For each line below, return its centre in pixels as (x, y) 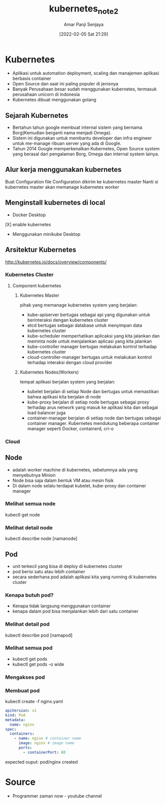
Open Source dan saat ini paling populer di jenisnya (65, 84)
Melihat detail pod (27, 624)
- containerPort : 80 (44, 752)
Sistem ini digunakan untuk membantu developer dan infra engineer (82, 138)
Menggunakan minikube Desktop (46, 234)
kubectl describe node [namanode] (41, 539)
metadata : (15, 720)
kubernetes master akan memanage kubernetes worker (62, 187)
